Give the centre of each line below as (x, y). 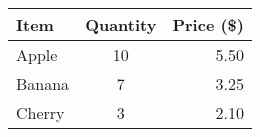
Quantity (121, 24)
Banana (43, 83)
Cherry (40, 112)
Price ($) (208, 24)
